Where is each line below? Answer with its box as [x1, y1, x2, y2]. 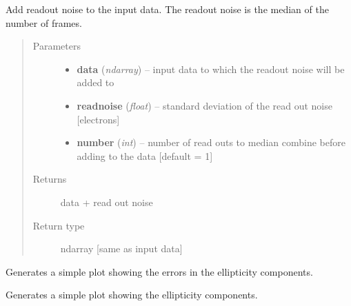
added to [77, 75, 114, 90]
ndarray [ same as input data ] [60, 241, 183, 256]
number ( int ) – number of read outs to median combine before [77, 135, 345, 150]
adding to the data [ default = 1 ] [77, 148, 213, 163]
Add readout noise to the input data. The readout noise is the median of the [6, 2, 329, 16]
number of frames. [6, 15, 82, 30]
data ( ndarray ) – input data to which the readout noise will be [77, 61, 345, 76]
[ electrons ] [77, 112, 120, 126]
